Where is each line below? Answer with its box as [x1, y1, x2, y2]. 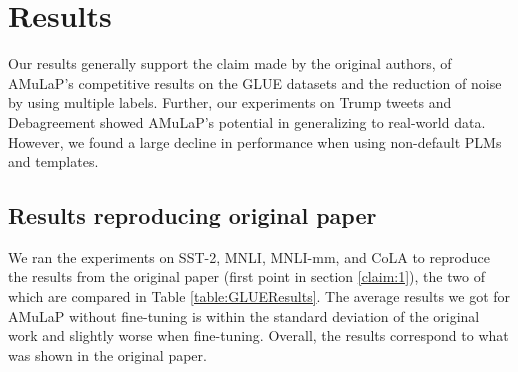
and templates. [8, 151, 99, 172]
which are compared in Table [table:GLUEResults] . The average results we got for [8, 286, 511, 307]
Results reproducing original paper [8, 200, 377, 231]
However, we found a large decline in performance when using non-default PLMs [8, 131, 502, 152]
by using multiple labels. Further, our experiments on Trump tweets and [8, 92, 452, 113]
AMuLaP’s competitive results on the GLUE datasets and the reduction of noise [8, 72, 502, 93]
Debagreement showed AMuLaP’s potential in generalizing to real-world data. [8, 111, 486, 132]
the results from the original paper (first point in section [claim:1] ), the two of [8, 266, 485, 287]
